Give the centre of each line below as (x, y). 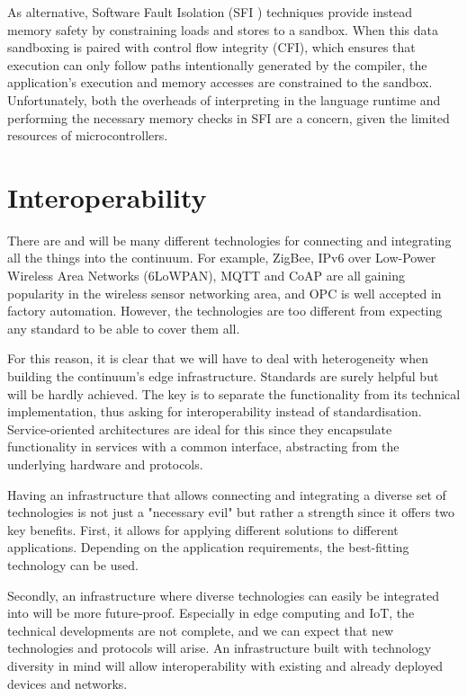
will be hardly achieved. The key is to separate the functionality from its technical (234, 393)
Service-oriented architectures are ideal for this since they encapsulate (200, 428)
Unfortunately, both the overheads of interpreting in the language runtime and (224, 99)
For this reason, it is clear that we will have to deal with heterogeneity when (218, 358)
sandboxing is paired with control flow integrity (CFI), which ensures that (211, 47)
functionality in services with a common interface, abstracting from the (203, 446)
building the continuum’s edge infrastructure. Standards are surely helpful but (223, 376)
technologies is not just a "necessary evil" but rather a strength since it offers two (231, 512)
